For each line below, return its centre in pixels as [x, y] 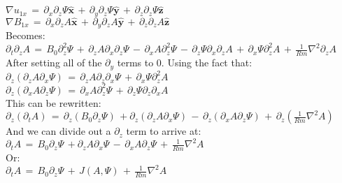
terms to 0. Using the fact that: [185, 63]
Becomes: [26, 35]
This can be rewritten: [54, 102]
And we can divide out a [58, 131]
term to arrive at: [164, 131]
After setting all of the [54, 63]
